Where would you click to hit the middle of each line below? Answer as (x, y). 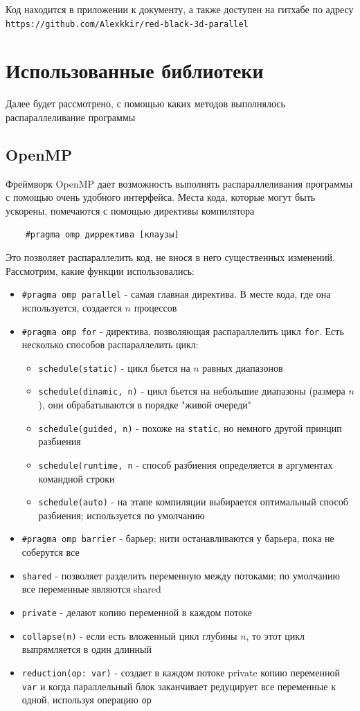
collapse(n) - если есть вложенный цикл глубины (129, 635)
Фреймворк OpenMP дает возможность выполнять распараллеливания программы (179, 183)
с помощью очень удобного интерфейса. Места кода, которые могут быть (161, 197)
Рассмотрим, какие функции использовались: (100, 270)
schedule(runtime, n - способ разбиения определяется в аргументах (186, 464)
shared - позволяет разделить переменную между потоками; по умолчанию (181, 575)
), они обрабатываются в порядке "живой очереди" (145, 405)
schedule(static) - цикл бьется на (114, 367)
